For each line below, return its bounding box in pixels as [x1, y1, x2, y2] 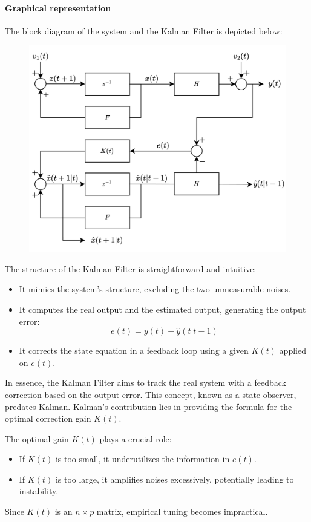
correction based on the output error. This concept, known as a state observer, [5, 388, 296, 400]
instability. [19, 484, 59, 497]
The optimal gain [5, 432, 69, 445]
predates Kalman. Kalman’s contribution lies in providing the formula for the [5, 400, 292, 413]
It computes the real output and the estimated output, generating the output [19, 302, 306, 315]
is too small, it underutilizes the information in [55, 452, 230, 465]
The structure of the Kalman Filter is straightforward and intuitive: [5, 262, 257, 275]
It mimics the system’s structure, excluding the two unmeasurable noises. [19, 282, 291, 295]
